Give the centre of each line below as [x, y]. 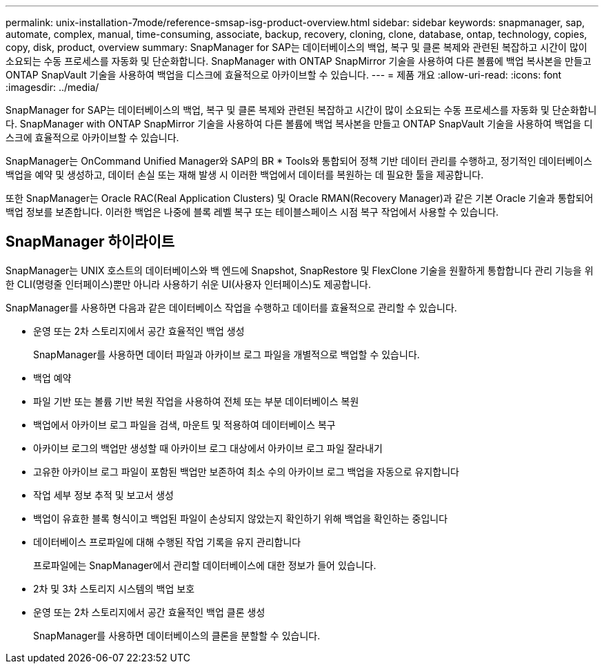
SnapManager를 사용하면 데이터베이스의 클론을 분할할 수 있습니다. [177, 635]
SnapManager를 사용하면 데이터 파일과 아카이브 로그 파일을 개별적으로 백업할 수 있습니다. [226, 354]
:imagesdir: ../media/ [52, 87]
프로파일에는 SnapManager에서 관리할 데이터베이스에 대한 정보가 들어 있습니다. [205, 565]
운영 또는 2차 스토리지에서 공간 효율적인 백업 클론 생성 [149, 612]
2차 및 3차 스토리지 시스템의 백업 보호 [114, 588]
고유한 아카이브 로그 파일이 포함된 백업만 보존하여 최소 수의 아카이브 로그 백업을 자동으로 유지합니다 [246, 471]
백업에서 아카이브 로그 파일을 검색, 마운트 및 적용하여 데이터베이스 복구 [184, 424]
